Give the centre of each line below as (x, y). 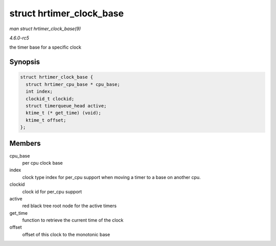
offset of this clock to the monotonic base (66, 234)
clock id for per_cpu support (52, 191)
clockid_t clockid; (50, 99)
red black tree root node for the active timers (70, 206)
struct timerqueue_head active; (66, 106)
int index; (39, 92)
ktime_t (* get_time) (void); (64, 113)
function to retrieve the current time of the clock (73, 220)
